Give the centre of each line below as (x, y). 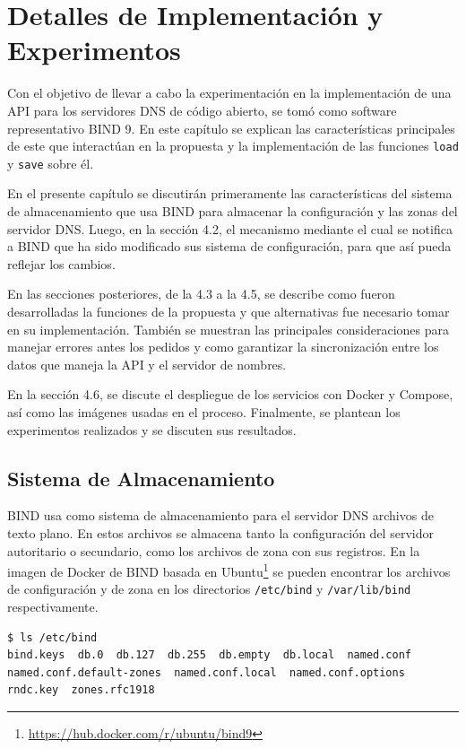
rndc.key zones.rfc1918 (81, 690)
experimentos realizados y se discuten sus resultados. (152, 429)
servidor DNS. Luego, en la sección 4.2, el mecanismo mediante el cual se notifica (230, 228)
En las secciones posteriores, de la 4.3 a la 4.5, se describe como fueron (201, 294)
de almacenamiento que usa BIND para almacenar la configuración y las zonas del (233, 211)
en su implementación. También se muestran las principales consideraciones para (228, 329)
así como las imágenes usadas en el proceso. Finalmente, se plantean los (204, 411)
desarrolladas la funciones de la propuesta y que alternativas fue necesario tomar (229, 311)
